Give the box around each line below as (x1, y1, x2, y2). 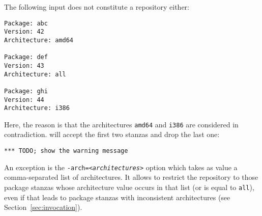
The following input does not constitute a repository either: (4, 2, 189, 12)
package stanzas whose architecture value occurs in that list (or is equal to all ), (4, 181, 254, 192)
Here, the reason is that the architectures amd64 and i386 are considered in (4, 119, 239, 129)
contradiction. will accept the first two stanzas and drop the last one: (4, 129, 220, 140)
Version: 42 (4, 28, 44, 36)
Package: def (4, 53, 48, 61)
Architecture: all (4, 70, 66, 78)
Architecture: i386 (4, 104, 70, 112)
